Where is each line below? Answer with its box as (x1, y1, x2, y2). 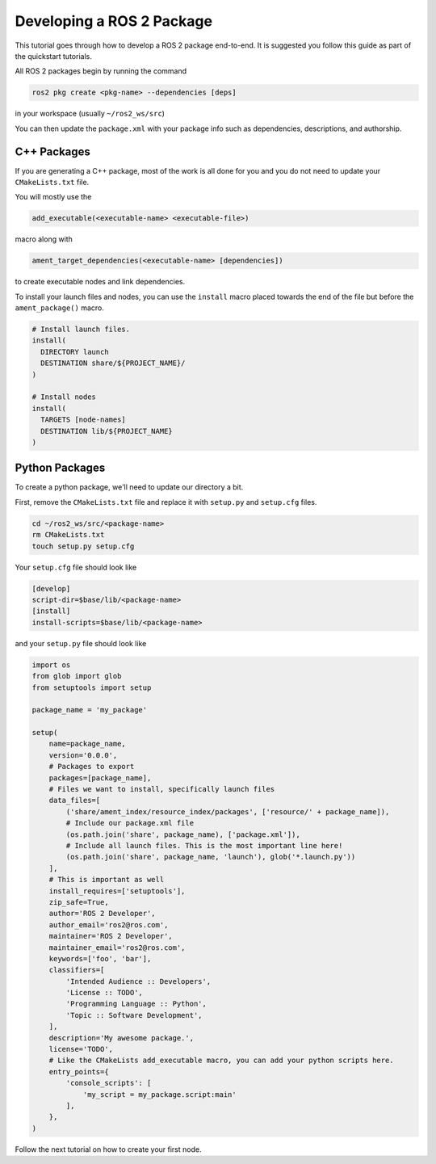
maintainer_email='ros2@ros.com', (48, 943, 186, 952)
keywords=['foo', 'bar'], (48, 954, 152, 963)
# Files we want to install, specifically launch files (48, 784, 275, 794)
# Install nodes (31, 393, 97, 401)
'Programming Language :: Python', (65, 999, 208, 1009)
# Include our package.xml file (65, 818, 194, 828)
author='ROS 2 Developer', (48, 909, 157, 918)
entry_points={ (48, 1067, 109, 1076)
